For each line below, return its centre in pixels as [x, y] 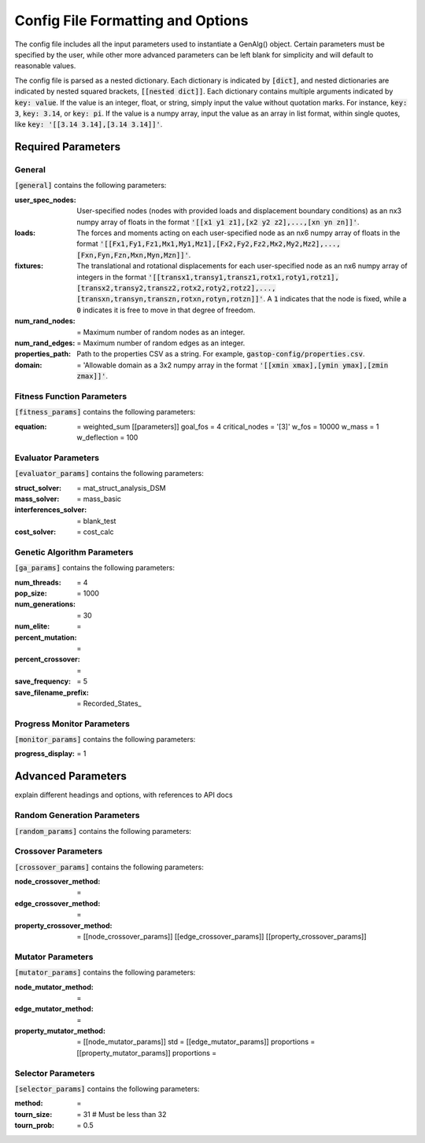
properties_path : [42, 354]
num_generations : [45, 604]
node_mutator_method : [54, 986]
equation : [31, 426]
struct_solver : [38, 488]
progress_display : [44, 754]
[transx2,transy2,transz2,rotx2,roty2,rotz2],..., [176, 288]
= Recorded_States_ [109, 703]
